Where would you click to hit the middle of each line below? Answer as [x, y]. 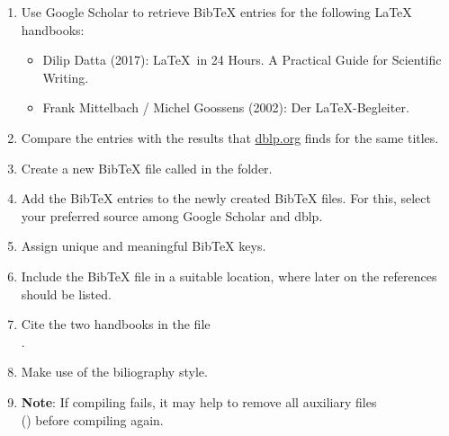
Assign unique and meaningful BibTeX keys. [144, 246]
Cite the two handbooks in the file [116, 324]
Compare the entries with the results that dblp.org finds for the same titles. [230, 137]
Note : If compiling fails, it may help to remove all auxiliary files [199, 401]
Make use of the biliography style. [114, 372]
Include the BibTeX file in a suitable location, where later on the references [229, 276]
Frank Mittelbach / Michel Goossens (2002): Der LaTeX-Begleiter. [226, 107]
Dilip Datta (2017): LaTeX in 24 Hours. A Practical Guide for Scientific [242, 60]
